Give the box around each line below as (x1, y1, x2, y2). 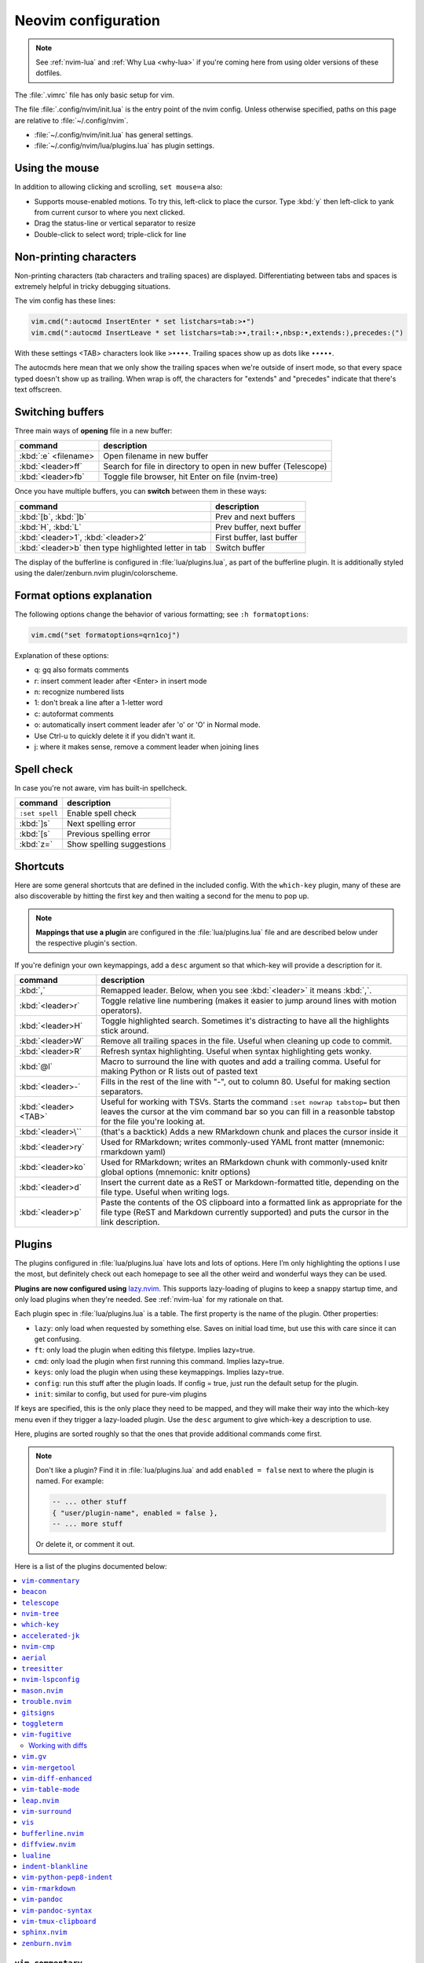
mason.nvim (21, 1686, 64, 1695)
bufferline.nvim (21, 1829, 84, 1837)
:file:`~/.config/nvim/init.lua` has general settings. (34, 130, 194, 139)
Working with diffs (28, 1740, 88, 1750)
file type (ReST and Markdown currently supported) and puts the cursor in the (101, 1207, 389, 1218)
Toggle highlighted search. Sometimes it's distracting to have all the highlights (101, 1015, 389, 1026)
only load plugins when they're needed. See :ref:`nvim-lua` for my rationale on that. (14, 1294, 284, 1303)
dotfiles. (35, 68, 62, 78)
